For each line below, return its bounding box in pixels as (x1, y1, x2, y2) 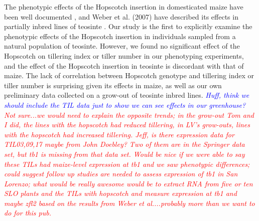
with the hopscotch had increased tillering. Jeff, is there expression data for (4, 129, 234, 139)
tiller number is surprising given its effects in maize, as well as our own (4, 80, 222, 90)
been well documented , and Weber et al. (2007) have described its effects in (4, 11, 238, 22)
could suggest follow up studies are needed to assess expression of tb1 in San (4, 168, 238, 179)
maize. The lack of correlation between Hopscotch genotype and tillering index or (4, 70, 254, 81)
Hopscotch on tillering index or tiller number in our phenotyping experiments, (4, 50, 244, 61)
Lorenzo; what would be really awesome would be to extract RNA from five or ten (4, 178, 253, 188)
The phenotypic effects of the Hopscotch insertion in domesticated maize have (4, 2, 243, 12)
